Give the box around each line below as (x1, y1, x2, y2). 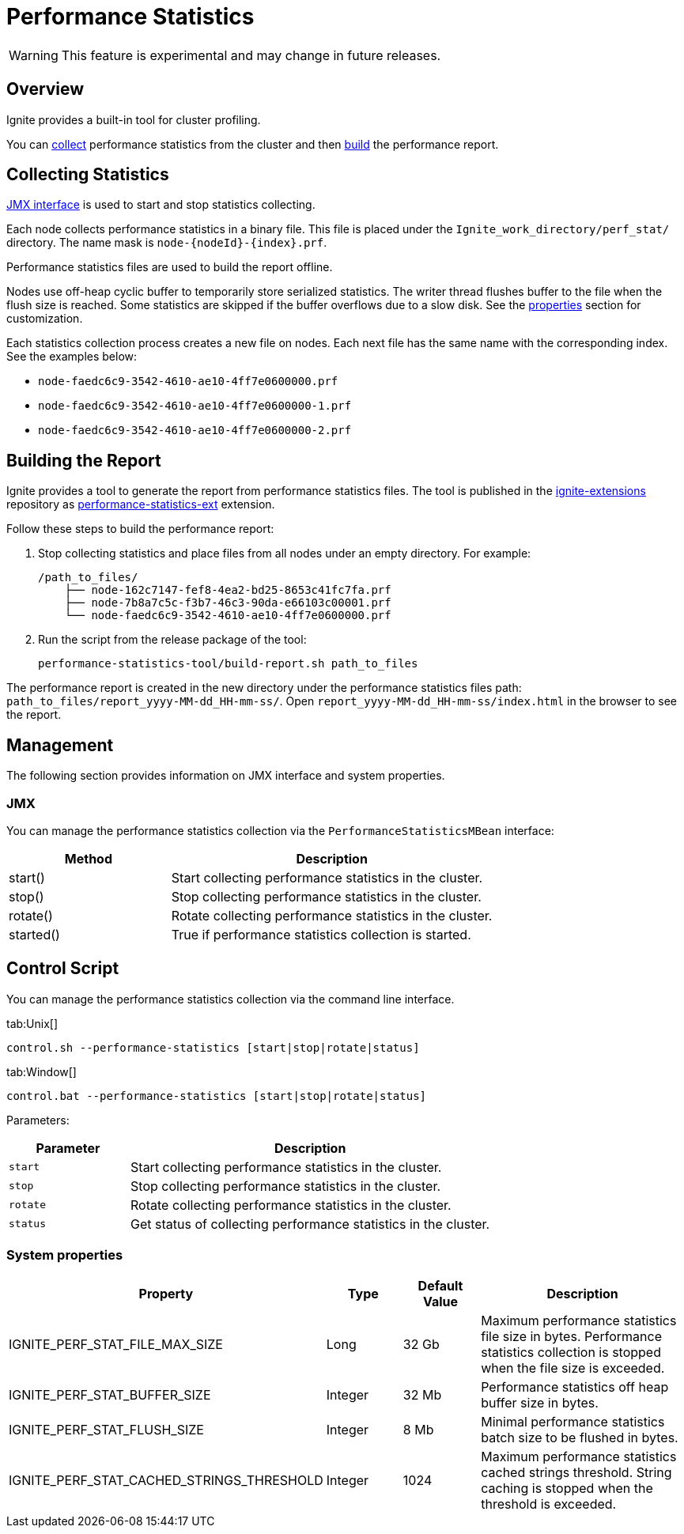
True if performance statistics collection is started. (171, 926, 471, 943)
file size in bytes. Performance (481, 1328, 662, 1345)
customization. (6, 312, 83, 326)
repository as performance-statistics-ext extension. (6, 497, 275, 512)
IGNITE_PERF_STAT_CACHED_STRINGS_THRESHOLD (9, 1472, 323, 1489)
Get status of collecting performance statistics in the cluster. (130, 1215, 490, 1232)
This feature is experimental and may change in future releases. (61, 47, 441, 63)
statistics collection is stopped (481, 1344, 661, 1361)
